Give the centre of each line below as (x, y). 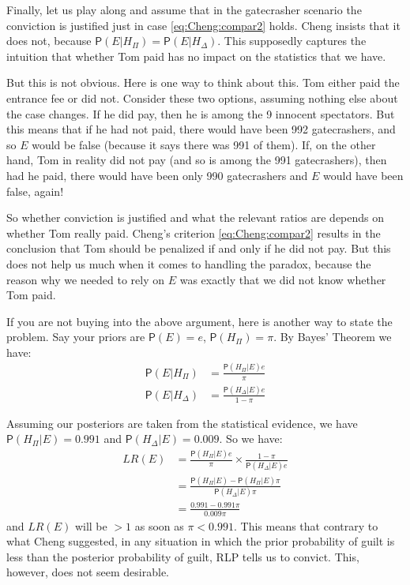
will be (91, 525)
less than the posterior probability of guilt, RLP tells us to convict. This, (183, 556)
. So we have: (251, 439)
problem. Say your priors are (76, 337)
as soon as (159, 525)
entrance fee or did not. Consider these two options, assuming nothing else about (202, 97)
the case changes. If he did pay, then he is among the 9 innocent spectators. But (201, 113)
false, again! (35, 191)
